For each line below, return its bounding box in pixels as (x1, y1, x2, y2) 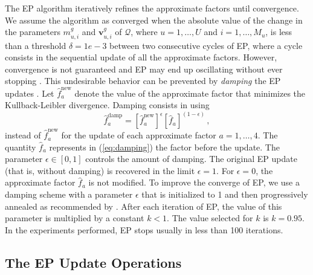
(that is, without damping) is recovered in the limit (5, 164, 195, 176)
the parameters (5, 25, 60, 38)
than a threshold (5, 39, 66, 51)
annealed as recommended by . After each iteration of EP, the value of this (5, 199, 282, 212)
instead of (5, 129, 41, 141)
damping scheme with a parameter (5, 188, 133, 201)
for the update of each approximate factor (61, 129, 216, 141)
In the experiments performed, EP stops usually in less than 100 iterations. (5, 223, 283, 236)
